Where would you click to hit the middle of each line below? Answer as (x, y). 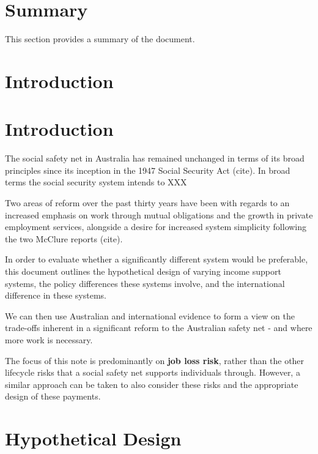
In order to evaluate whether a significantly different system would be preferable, (157, 259)
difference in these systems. (56, 295)
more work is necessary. (49, 339)
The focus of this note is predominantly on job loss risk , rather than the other (155, 360)
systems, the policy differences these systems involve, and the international (145, 283)
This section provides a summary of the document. (100, 39)
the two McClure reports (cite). (64, 238)
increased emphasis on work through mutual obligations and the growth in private (159, 214)
